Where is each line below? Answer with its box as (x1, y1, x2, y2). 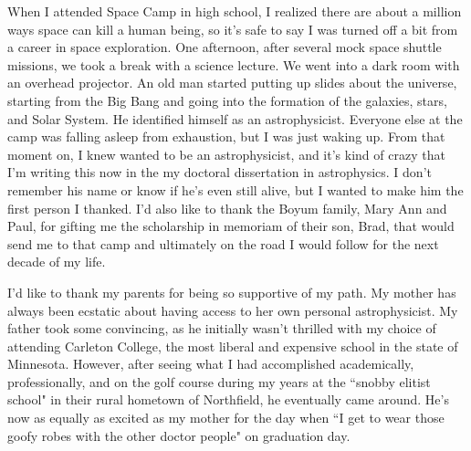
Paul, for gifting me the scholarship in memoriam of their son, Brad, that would (7, 216, 455, 236)
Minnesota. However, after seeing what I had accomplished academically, (7, 354, 414, 373)
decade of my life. (7, 252, 106, 271)
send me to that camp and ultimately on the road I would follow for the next (7, 234, 439, 253)
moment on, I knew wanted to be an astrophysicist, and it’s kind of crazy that (7, 144, 445, 163)
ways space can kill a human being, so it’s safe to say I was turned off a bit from (7, 19, 458, 38)
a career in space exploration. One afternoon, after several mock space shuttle (7, 37, 442, 57)
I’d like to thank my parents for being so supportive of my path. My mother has (7, 282, 456, 301)
